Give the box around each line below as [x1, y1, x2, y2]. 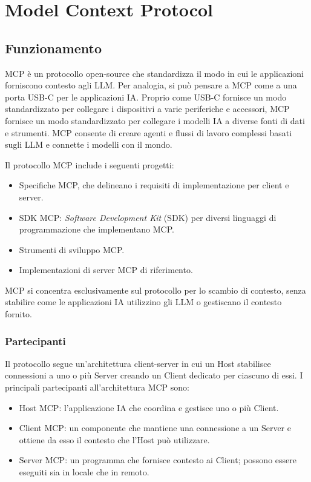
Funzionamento [5, 38, 102, 57]
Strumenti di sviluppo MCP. [19, 243, 125, 256]
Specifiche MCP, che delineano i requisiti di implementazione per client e [19, 179, 289, 191]
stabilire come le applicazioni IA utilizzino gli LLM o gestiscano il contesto [5, 295, 282, 308]
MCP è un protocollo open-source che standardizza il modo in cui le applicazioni [5, 67, 304, 79]
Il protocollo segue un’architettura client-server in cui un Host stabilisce [5, 357, 271, 369]
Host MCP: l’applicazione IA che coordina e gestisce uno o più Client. [19, 401, 279, 414]
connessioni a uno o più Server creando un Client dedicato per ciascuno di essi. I [5, 369, 303, 381]
